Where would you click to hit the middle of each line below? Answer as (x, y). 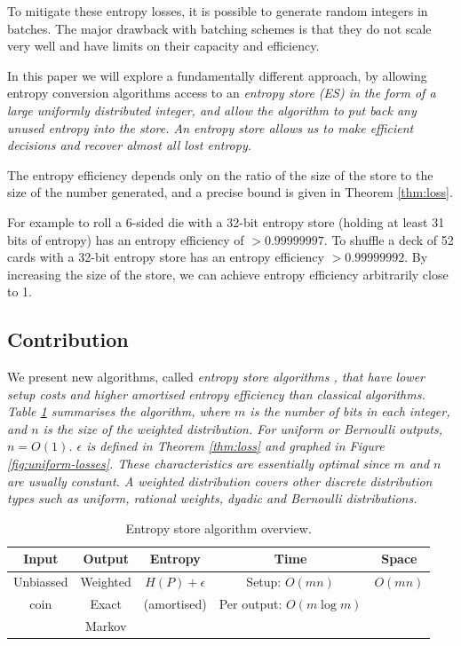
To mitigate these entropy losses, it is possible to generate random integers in (218, 11)
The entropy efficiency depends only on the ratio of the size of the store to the (220, 174)
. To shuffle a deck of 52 (389, 239)
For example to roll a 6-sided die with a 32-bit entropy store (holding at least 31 (226, 221)
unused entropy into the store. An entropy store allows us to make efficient (211, 127)
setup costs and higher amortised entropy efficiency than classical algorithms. (216, 394)
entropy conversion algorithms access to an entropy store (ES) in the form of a (222, 93)
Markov (106, 625)
